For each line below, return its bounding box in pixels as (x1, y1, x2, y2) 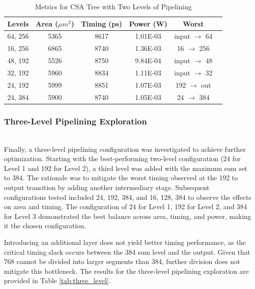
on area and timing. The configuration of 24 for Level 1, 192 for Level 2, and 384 (4, 201, 247, 212)
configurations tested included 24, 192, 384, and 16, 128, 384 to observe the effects (4, 192, 252, 202)
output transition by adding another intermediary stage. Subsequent (4, 182, 210, 192)
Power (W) (129, 18, 168, 28)
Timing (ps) (81, 18, 122, 28)
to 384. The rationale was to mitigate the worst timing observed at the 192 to (4, 172, 238, 183)
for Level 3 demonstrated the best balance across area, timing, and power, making (4, 211, 252, 221)
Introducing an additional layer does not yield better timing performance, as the (4, 237, 246, 247)
